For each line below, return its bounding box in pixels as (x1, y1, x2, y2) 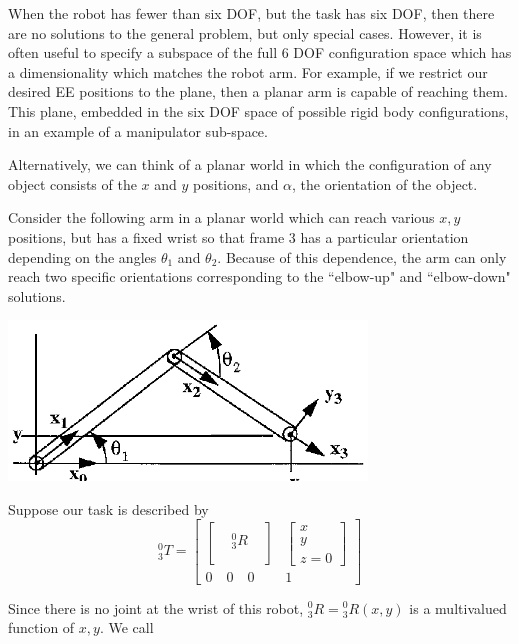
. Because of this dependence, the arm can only (217, 246, 507, 267)
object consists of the (8, 173, 137, 194)
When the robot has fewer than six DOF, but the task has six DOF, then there (8, 3, 495, 23)
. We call (99, 617, 154, 638)
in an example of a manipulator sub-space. (8, 120, 268, 141)
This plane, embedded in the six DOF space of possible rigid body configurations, (8, 100, 509, 121)
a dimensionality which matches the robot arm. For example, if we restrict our (8, 61, 488, 82)
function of (8, 617, 75, 638)
